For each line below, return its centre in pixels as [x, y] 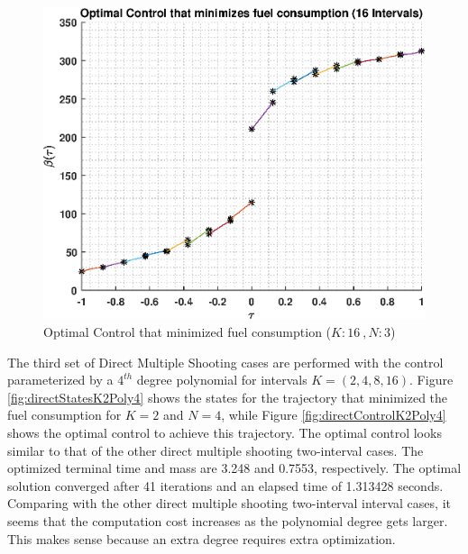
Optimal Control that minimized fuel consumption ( [188, 332]
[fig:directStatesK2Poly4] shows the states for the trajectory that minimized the [228, 397]
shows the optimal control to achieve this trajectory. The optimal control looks [225, 433]
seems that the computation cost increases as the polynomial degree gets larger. [228, 520]
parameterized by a [60, 380]
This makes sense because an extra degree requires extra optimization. [202, 538]
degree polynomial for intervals [222, 380]
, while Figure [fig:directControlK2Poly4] [334, 415]
